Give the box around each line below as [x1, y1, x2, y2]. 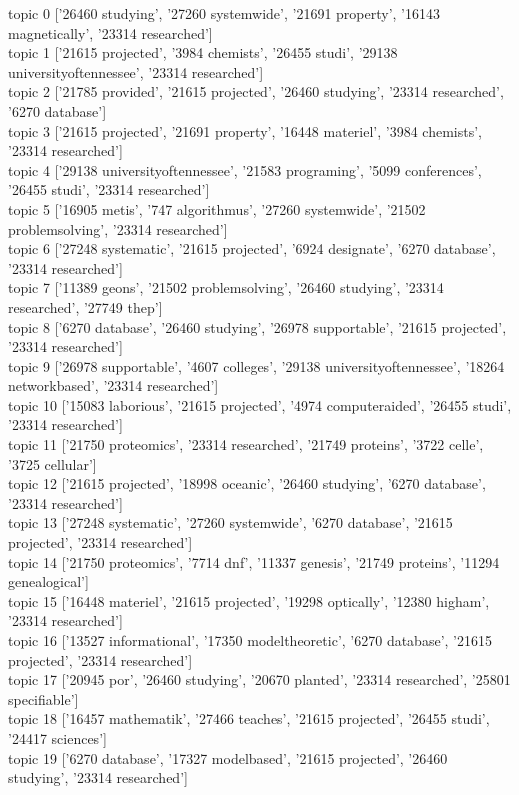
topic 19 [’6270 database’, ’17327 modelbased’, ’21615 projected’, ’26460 [8, 747, 448, 768]
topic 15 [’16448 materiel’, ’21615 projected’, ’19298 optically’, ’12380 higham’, [8, 590, 490, 611]
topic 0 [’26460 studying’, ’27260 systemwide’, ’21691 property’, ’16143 [8, 3, 440, 23]
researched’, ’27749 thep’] [8, 296, 163, 317]
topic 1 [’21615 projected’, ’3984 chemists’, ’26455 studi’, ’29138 [8, 42, 398, 63]
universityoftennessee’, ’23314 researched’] [8, 61, 264, 82]
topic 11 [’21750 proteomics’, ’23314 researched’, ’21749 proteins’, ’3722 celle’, [8, 434, 484, 455]
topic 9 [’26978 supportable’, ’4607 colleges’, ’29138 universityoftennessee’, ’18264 [8, 355, 505, 376]
